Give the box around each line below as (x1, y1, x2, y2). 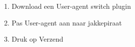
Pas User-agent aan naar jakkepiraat (11, 17, 122, 27)
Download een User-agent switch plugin (11, 1, 131, 11)
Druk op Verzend (11, 34, 64, 44)
